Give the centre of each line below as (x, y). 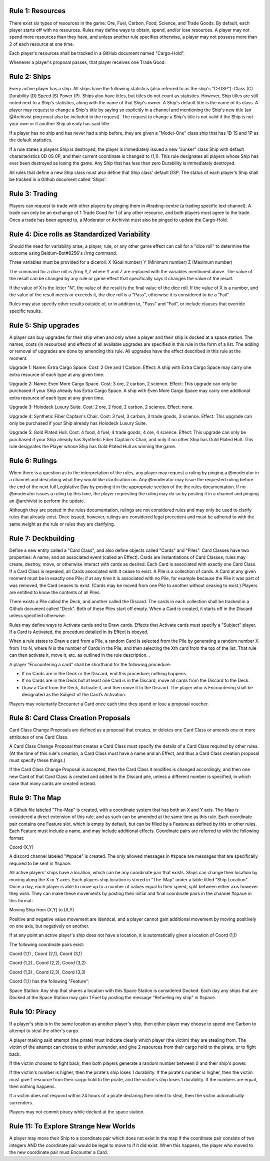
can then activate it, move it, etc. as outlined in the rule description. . (79, 655)
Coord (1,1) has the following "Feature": (49, 981)
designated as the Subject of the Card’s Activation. (74, 695)
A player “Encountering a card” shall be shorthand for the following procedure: (90, 664)
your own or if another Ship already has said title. (60, 124)
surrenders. (21, 1102)
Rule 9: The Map (35, 798)
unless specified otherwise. (37, 616)
